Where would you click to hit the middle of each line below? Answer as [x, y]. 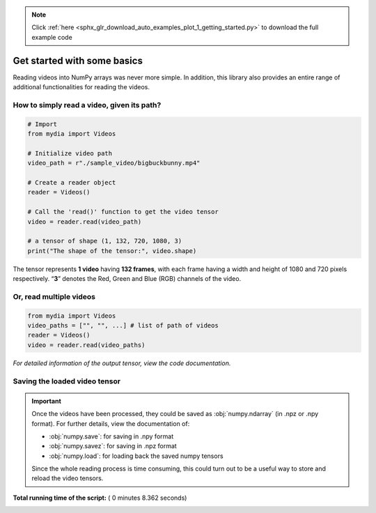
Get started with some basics [78, 60]
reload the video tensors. [68, 478]
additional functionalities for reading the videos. [81, 87]
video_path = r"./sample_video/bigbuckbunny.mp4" [114, 163]
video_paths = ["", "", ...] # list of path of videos [123, 326]
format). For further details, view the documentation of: [111, 423]
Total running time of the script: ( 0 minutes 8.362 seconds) [100, 498]
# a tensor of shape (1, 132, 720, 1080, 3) [105, 241]
